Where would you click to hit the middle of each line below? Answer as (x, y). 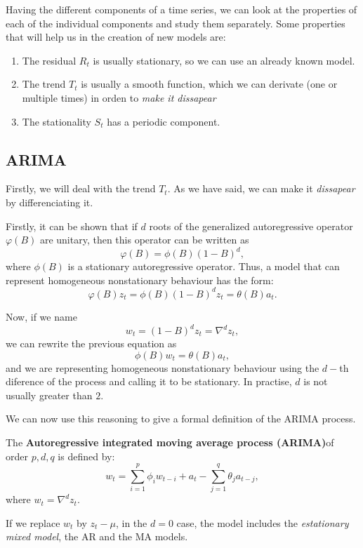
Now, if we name (41, 316)
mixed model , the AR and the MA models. (97, 536)
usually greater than (49, 395)
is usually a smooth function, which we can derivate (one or (209, 84)
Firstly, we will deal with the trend (81, 188)
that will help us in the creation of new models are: (116, 37)
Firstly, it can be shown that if (72, 226)
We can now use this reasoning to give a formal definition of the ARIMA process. (181, 419)
